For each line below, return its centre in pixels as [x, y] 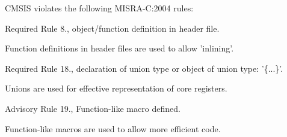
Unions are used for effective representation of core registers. [116, 88]
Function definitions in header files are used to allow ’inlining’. [119, 48]
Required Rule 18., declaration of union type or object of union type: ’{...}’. [144, 68]
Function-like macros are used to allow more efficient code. [113, 128]
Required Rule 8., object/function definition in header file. [112, 28]
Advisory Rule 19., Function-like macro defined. [93, 108]
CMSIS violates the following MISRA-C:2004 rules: [99, 8]
